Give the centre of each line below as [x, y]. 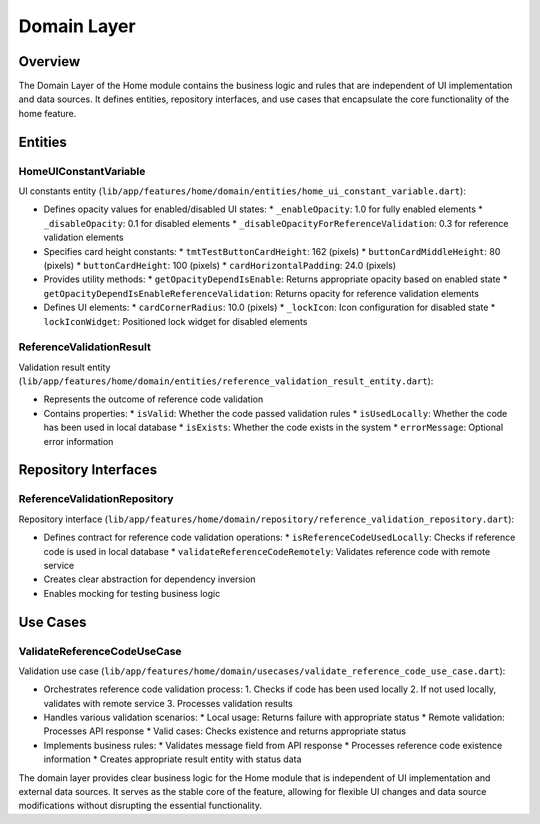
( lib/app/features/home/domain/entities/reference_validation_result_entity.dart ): [226, 381]
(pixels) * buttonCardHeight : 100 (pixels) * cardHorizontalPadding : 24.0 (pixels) [220, 265]
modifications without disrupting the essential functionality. [140, 806]
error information [78, 441]
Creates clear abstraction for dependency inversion [149, 579]
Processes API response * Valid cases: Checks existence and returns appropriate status [225, 731]
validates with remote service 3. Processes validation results [168, 703]
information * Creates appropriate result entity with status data [172, 759]
